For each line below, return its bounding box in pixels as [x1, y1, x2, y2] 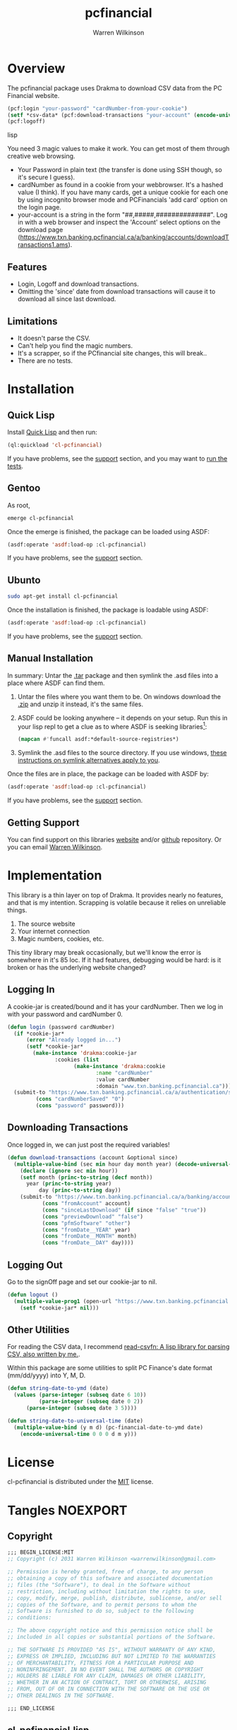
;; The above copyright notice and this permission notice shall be [7, 1627, 213, 1634]
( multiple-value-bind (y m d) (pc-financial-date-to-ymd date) [13, 1424, 203, 1431]
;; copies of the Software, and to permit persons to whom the [7, 1601, 197, 1608]
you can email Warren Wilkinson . [7, 842, 103, 851]
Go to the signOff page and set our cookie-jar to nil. [7, 1277, 157, 1286]
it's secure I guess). [17, 173, 75, 181]
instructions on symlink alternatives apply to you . [17, 756, 160, 765]
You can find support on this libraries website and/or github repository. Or [7, 835, 222, 844]
